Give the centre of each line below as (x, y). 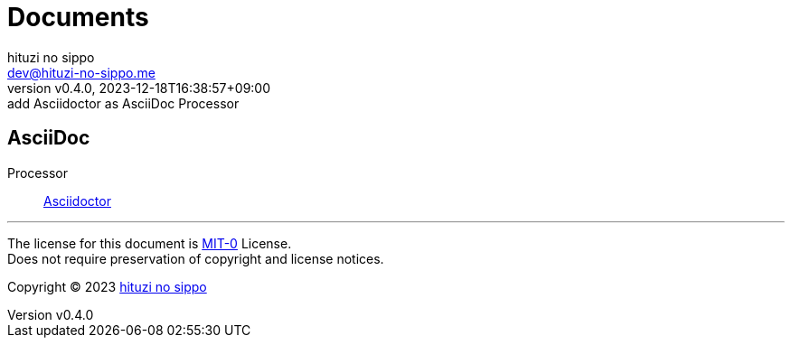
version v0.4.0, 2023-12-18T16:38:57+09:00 (139, 88)
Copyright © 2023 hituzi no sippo (107, 286)
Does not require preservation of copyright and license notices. (196, 258)
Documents (78, 17)
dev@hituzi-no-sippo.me (81, 72)
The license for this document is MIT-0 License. (150, 243)
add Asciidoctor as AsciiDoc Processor (123, 103)
